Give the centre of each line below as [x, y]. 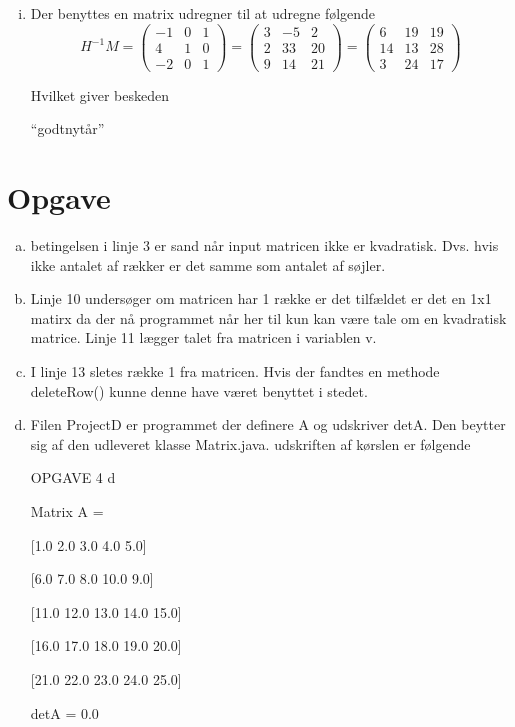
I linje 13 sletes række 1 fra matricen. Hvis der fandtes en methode [235, 371]
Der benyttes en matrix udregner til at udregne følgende [203, 13]
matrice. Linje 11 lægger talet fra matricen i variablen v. [203, 337]
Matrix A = [67, 511]
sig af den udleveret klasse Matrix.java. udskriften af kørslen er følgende [250, 443]
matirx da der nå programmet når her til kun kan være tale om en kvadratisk [268, 317]
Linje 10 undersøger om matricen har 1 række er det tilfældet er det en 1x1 [261, 298]
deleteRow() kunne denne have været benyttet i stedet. [199, 390]
